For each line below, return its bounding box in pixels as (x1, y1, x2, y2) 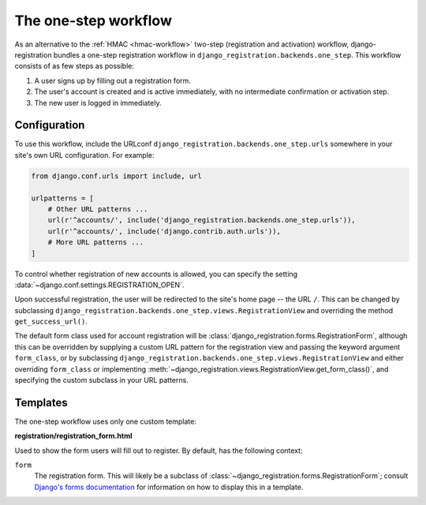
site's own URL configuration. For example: (14, 150, 155, 159)
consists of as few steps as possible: (14, 62, 134, 71)
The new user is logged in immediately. (34, 98, 162, 107)
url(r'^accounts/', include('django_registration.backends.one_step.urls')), (47, 215, 357, 225)
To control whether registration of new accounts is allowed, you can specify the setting (14, 269, 298, 279)
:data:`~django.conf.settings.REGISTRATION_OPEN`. (14, 280, 185, 290)
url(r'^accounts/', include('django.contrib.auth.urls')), (47, 226, 282, 236)
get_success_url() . (14, 316, 88, 327)
